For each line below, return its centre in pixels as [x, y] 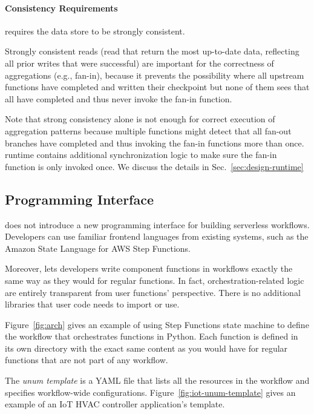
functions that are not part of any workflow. [87, 360]
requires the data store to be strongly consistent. [95, 31]
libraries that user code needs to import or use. [92, 304]
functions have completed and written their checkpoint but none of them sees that [157, 87]
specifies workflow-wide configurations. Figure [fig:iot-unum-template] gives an [150, 392]
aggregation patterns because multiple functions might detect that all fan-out [148, 130]
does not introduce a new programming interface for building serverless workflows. [157, 224]
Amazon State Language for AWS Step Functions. [98, 248]
